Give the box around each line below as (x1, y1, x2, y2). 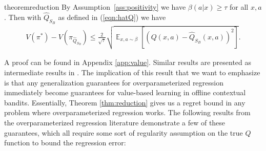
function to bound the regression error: (4, 137, 126, 148)
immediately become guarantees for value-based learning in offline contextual (4, 87, 246, 98)
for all (230, 2, 249, 12)
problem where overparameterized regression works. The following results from (4, 107, 251, 118)
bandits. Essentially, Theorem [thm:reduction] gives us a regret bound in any (4, 97, 245, 107)
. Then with (4, 11, 42, 22)
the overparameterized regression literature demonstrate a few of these (4, 117, 226, 127)
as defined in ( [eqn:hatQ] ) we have (58, 11, 166, 22)
